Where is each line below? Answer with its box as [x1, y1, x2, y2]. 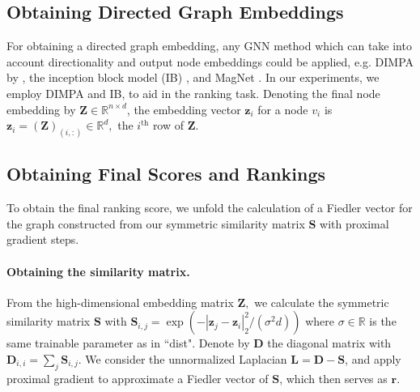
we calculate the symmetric [254, 293, 389, 310]
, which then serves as [279, 369, 388, 386]
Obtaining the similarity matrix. [6, 262, 190, 279]
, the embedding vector [126, 100, 241, 117]
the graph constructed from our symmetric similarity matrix [6, 215, 305, 232]
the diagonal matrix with [267, 334, 392, 352]
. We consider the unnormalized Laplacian [78, 351, 287, 367]
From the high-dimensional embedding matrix [6, 293, 234, 310]
